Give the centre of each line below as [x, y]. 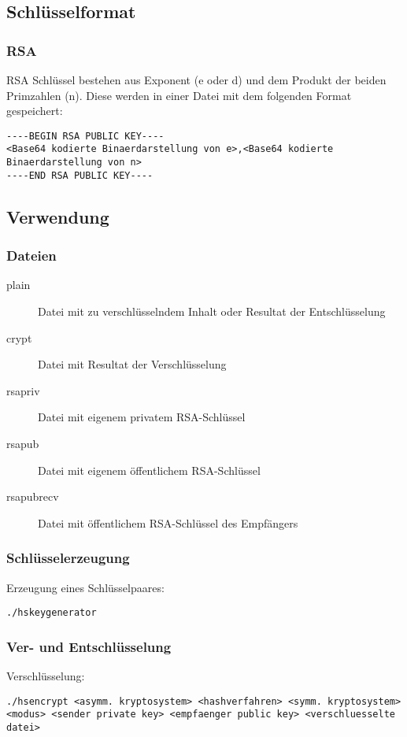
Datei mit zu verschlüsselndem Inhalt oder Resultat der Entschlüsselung [212, 311]
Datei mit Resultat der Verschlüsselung [132, 364]
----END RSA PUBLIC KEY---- [80, 175]
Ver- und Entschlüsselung [89, 646]
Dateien [31, 256]
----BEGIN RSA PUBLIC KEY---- [85, 136]
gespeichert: [35, 111]
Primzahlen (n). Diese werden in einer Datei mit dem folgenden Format [179, 95]
